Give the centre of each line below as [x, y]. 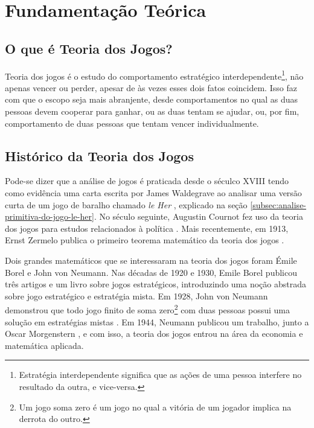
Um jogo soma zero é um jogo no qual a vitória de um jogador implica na [155, 407]
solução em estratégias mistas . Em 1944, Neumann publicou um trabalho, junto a [157, 321]
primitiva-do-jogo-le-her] [50, 216]
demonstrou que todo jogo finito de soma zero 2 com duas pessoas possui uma [148, 309]
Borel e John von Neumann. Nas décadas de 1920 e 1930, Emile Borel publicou [151, 272]
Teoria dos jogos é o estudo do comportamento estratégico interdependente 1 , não [154, 75]
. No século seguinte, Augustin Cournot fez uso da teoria [198, 216]
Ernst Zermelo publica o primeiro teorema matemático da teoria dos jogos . [145, 240]
